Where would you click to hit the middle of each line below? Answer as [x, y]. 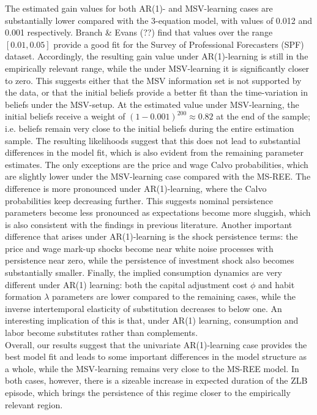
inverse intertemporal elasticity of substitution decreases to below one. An [144, 308]
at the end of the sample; [263, 116]
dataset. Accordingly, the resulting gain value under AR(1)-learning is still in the [157, 56]
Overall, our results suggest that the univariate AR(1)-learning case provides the [156, 344]
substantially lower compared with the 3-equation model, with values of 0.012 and [158, 20]
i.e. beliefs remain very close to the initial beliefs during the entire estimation [150, 128]
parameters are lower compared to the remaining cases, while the [174, 296]
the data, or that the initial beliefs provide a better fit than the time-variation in [156, 92]
